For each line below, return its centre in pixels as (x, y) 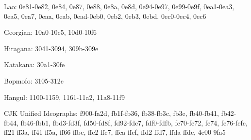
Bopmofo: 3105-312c (34, 80)
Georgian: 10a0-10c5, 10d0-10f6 (50, 32)
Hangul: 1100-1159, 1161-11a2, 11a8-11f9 (64, 97)
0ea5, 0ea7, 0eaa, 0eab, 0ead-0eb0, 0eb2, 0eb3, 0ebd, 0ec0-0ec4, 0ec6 (105, 16)
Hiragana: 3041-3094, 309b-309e (51, 48)
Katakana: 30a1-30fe (34, 64)
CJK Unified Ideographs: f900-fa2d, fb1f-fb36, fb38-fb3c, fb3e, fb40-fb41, (111, 113)
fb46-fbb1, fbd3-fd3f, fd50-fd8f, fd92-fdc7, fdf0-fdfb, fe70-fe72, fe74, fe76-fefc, (134, 122)
